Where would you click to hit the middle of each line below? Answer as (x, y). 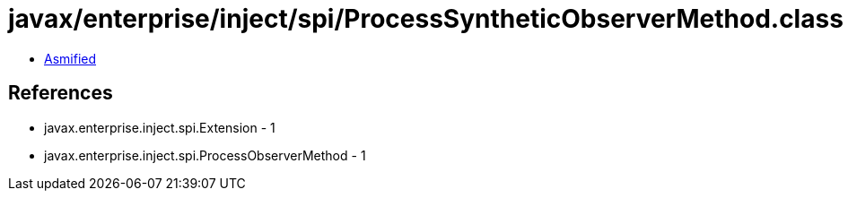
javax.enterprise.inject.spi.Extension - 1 (160, 127)
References (61, 93)
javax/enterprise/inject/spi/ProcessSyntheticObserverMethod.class (426, 19)
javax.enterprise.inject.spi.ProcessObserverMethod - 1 (205, 155)
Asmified (70, 58)
